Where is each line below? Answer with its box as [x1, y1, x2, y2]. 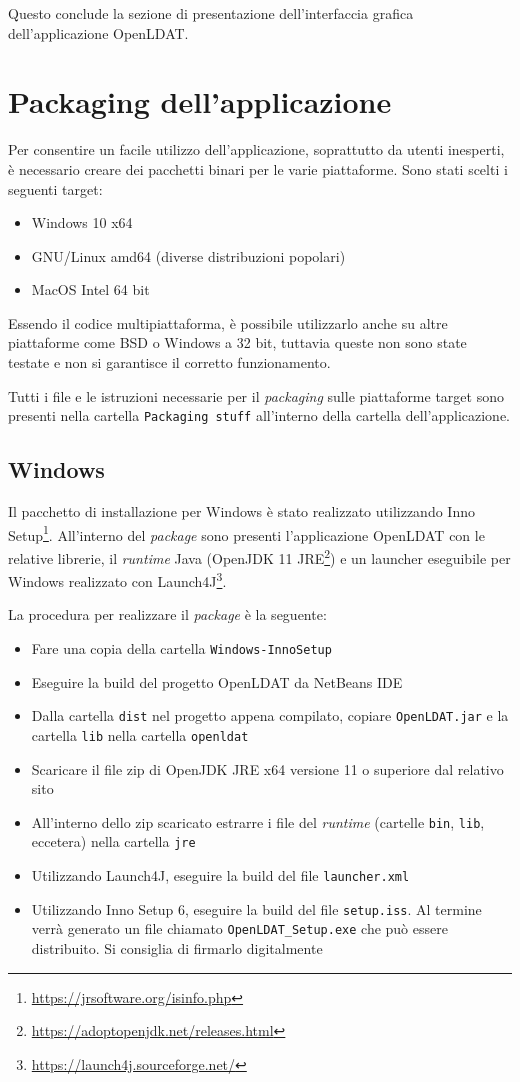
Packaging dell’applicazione [8, 81, 392, 122]
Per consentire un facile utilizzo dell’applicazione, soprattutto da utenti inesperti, [8, 139, 505, 160]
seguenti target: [8, 178, 103, 199]
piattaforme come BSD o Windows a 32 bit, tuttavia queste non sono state [8, 332, 467, 353]
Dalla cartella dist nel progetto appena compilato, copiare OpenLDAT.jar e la [31, 705, 509, 726]
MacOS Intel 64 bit [31, 279, 150, 300]
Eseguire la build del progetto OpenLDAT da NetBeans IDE [31, 671, 403, 692]
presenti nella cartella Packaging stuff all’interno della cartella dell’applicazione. [8, 405, 510, 426]
